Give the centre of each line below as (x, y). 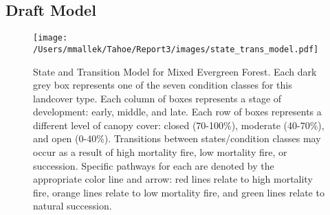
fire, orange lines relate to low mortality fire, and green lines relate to (179, 192)
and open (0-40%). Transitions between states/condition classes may (177, 138)
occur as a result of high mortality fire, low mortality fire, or (160, 152)
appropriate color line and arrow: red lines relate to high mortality (173, 179)
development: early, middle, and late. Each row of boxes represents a (177, 112)
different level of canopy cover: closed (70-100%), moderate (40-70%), (179, 125)
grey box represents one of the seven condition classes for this (163, 85)
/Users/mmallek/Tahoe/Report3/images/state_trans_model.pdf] (176, 49)
